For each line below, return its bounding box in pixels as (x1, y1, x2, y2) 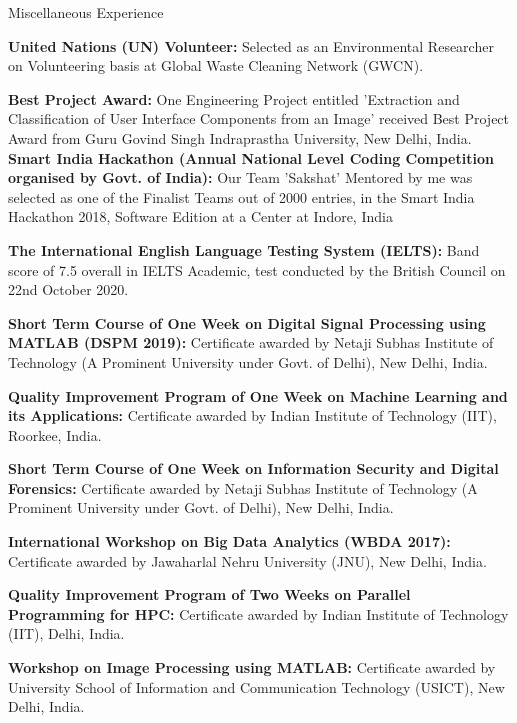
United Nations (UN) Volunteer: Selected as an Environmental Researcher (8, 35, 494, 56)
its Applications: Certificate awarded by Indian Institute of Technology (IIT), (8, 405, 497, 426)
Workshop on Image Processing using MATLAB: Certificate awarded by (8, 657, 496, 678)
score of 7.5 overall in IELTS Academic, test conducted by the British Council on (8, 259, 506, 280)
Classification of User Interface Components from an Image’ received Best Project (8, 108, 510, 129)
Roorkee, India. (8, 424, 102, 445)
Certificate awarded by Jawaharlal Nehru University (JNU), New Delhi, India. (8, 550, 487, 571)
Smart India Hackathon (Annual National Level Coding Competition (8, 147, 494, 168)
